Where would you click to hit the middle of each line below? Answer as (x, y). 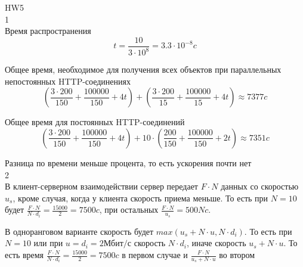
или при (48, 243)
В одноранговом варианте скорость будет (79, 231)
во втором (237, 254)
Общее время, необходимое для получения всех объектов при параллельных (143, 69)
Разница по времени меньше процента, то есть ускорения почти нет (128, 162)
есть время (24, 254)
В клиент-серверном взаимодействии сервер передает (101, 186)
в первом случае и (155, 254)
